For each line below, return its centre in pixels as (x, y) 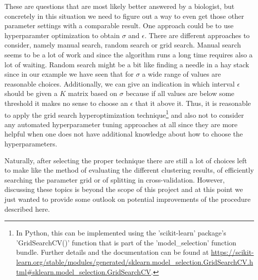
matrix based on (93, 93)
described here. (27, 209)
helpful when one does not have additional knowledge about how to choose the (124, 134)
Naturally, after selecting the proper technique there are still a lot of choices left (126, 160)
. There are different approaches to (197, 35)
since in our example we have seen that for (69, 74)
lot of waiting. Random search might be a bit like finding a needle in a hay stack (127, 64)
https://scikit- (232, 252)
